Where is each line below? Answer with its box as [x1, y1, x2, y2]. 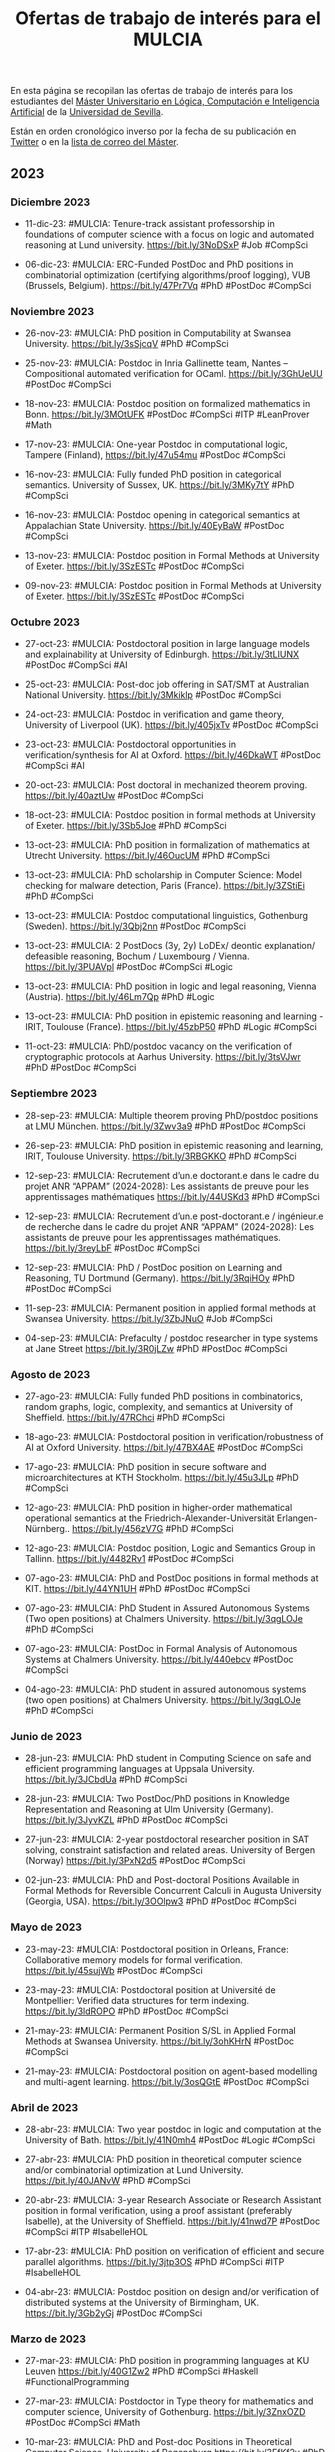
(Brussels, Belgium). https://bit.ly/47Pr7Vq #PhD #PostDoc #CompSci [24, 279, 312, 291]
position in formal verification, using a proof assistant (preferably [24, 2204, 293, 2216]
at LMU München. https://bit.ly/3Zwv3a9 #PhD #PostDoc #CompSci [24, 1120, 306, 1132]
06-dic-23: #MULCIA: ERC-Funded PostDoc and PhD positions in [24, 258, 294, 270]
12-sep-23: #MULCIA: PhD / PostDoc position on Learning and [24, 1261, 283, 1273]
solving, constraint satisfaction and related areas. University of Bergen [24, 1844, 316, 1856]
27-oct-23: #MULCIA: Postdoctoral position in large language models [24, 638, 310, 650]
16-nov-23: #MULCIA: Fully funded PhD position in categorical [24, 468, 282, 481]
